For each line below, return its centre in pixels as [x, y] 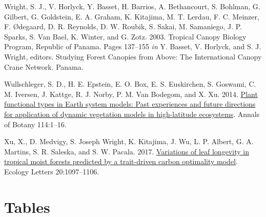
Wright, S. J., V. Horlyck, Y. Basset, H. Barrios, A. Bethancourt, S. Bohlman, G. [132, 6]
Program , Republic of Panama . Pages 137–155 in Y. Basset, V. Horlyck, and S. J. [133, 46]
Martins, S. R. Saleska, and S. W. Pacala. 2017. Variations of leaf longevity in [127, 151]
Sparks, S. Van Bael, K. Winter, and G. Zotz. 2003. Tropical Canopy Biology [125, 36]
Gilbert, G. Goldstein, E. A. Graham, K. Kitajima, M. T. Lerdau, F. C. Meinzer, [132, 16]
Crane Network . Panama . [44, 66]
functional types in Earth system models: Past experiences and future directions [130, 104]
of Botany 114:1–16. [35, 124]
